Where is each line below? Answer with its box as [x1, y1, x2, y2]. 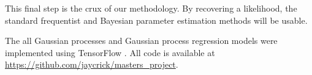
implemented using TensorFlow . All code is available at [5, 46, 215, 59]
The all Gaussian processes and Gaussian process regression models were [5, 34, 278, 47]
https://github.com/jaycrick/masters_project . [5, 58, 178, 71]
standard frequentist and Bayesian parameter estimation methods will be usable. [5, 13, 308, 26]
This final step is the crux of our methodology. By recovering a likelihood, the [5, 2, 297, 14]
